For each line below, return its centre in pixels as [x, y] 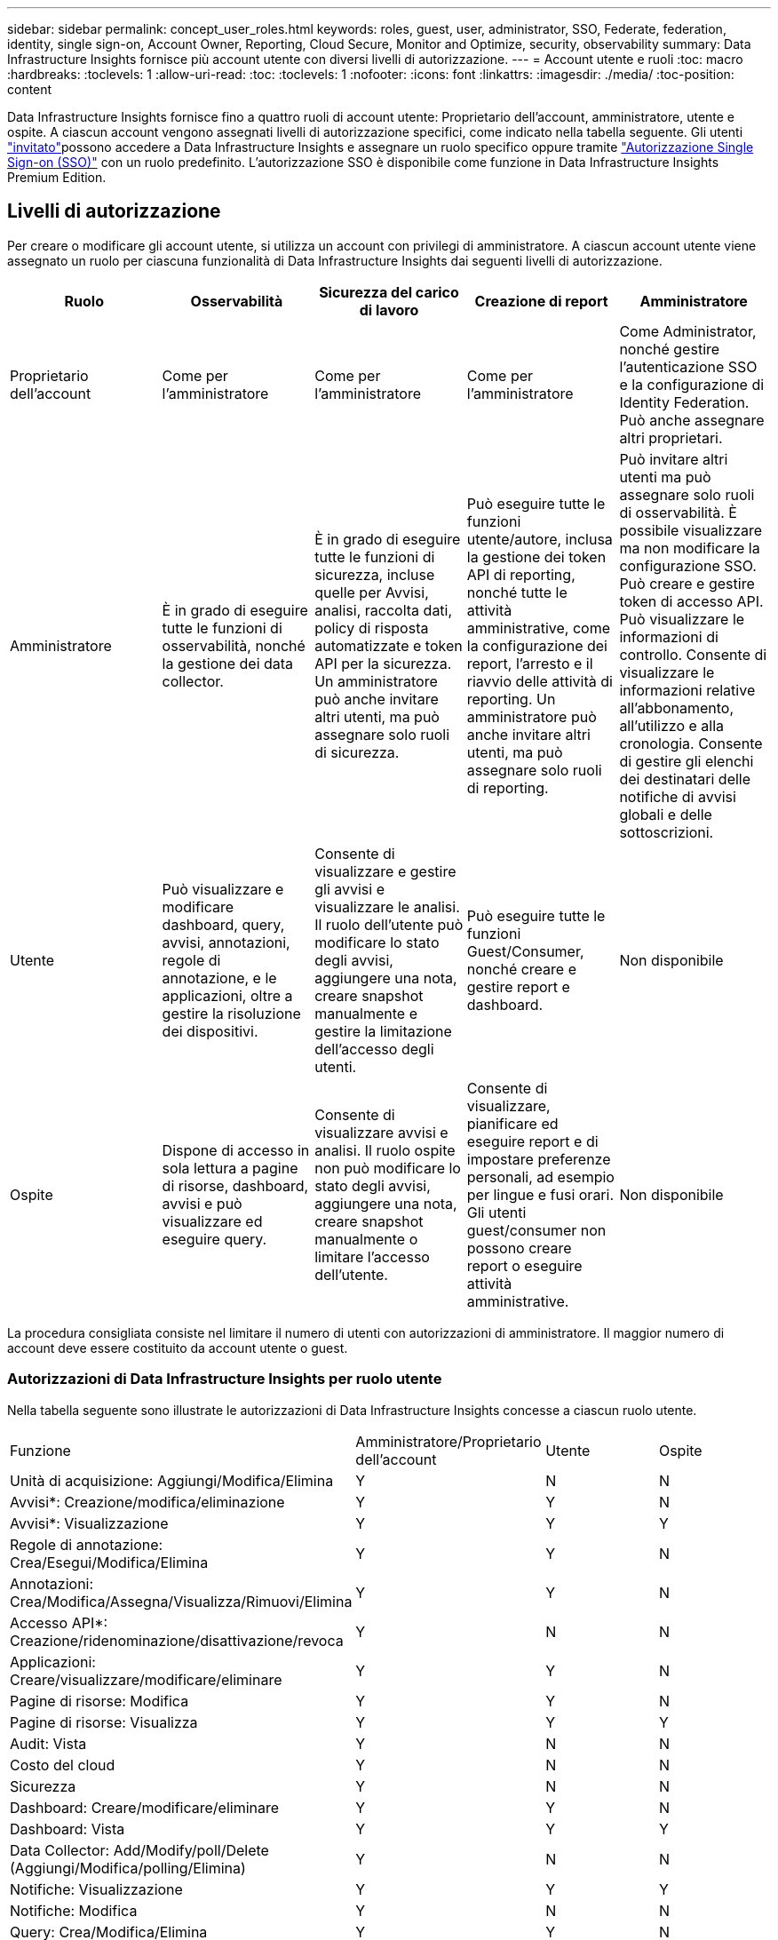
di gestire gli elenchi [687, 761]
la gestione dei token [536, 557]
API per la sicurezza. [383, 663]
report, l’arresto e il [530, 663]
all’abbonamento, [677, 708]
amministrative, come [538, 628]
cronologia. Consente [691, 743]
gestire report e [518, 986]
